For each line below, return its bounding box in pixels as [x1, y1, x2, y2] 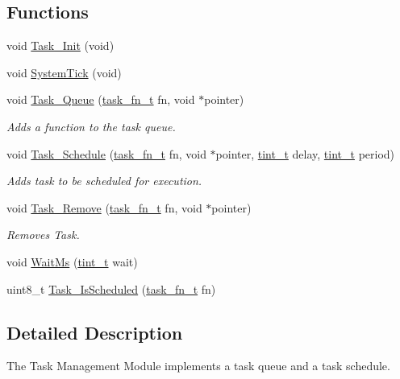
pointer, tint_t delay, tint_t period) [215, 145, 395, 162]
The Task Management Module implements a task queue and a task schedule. [6, 357, 390, 374]
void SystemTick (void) [6, 64, 122, 80]
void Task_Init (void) [6, 37, 115, 54]
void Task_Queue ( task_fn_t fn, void [6, 91, 195, 108]
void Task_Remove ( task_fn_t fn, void [6, 199, 202, 216]
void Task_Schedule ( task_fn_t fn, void [6, 145, 206, 162]
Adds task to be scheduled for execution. [6, 172, 202, 189]
